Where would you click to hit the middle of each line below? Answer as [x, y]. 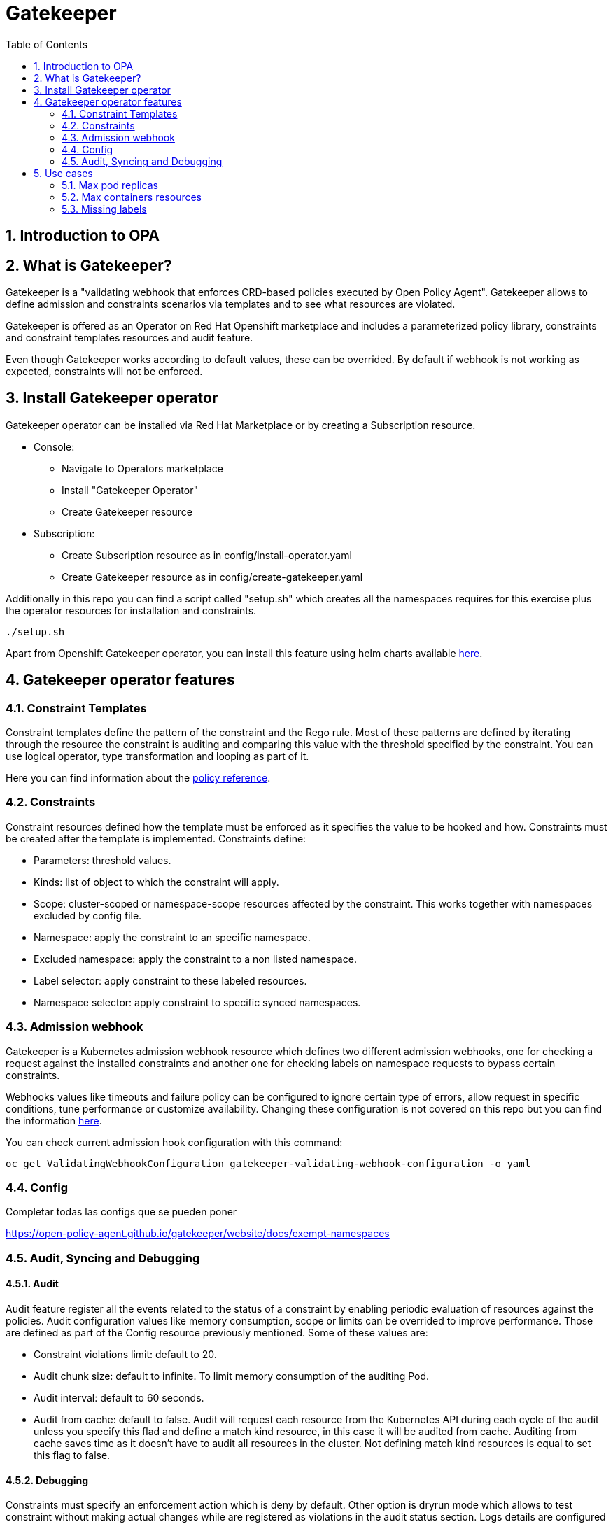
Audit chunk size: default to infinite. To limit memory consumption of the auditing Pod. [232, 1376]
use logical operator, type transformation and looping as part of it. [157, 756]
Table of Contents [47, 44]
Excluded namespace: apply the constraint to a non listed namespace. [195, 959]
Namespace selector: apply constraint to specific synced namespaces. [197, 1002]
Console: [54, 446]
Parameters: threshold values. [103, 860]
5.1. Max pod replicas [110, 185]
